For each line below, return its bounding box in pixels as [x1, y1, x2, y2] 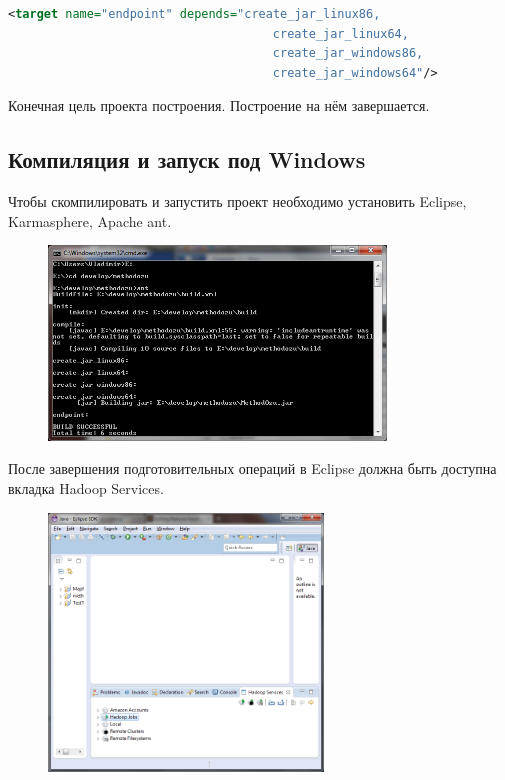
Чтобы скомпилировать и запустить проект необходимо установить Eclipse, [8, 191, 467, 212]
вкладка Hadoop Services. [8, 477, 164, 498]
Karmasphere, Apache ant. [8, 210, 172, 231]
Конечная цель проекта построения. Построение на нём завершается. [8, 95, 430, 116]
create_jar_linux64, [272, 26, 409, 41]
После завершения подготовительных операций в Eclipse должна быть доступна [8, 458, 497, 479]
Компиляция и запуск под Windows [8, 144, 366, 175]
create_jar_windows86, [272, 46, 424, 61]
